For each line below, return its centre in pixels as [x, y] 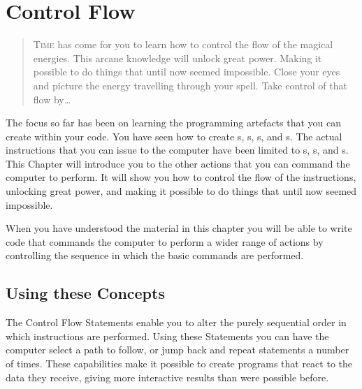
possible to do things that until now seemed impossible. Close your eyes [187, 72]
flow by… [52, 99]
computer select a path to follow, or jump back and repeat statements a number [178, 350]
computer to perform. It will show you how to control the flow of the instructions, [181, 177]
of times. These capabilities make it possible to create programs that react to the [179, 364]
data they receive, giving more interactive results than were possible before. [167, 377]
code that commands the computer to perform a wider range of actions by [165, 241]
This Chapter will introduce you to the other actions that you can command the [178, 163]
